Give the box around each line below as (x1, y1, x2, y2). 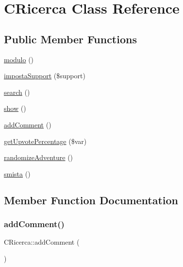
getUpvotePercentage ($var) (4, 136, 87, 146)
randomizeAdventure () (4, 152, 73, 162)
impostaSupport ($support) (4, 71, 85, 81)
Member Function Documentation (4, 192, 179, 207)
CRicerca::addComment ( (4, 237, 80, 247)
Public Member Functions (4, 31, 137, 46)
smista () (4, 168, 31, 178)
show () (4, 103, 26, 113)
